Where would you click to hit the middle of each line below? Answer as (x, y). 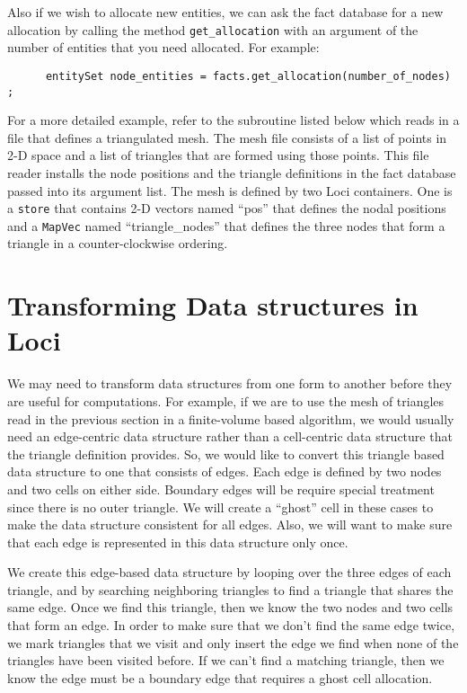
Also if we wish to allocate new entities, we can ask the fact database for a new (225, 12)
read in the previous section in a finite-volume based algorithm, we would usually (231, 418)
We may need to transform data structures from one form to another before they (230, 383)
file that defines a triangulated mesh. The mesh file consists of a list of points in (227, 137)
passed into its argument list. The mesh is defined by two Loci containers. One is (230, 190)
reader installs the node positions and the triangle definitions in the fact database (232, 172)
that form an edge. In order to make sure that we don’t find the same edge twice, (231, 625)
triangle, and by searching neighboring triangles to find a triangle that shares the (230, 589)
